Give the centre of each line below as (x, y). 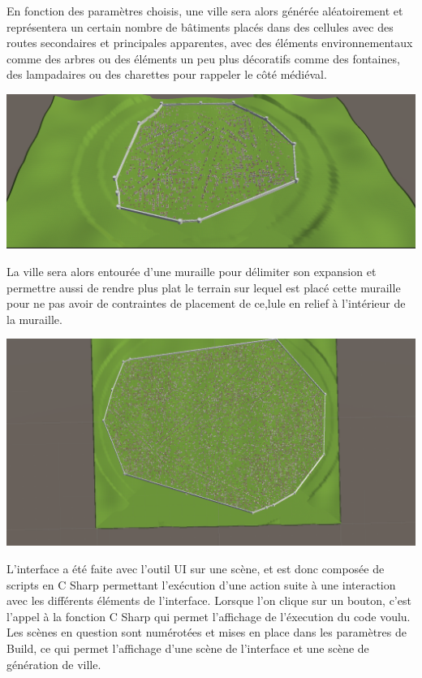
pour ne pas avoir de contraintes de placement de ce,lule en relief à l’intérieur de (206, 303)
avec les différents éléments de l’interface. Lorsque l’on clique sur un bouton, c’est (209, 600)
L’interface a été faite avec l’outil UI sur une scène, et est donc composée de (196, 568)
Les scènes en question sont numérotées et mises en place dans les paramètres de (207, 632)
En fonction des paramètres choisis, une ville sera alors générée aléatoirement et (205, 11)
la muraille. (34, 319)
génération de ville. (54, 664)
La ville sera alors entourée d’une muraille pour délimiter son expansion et (192, 272)
